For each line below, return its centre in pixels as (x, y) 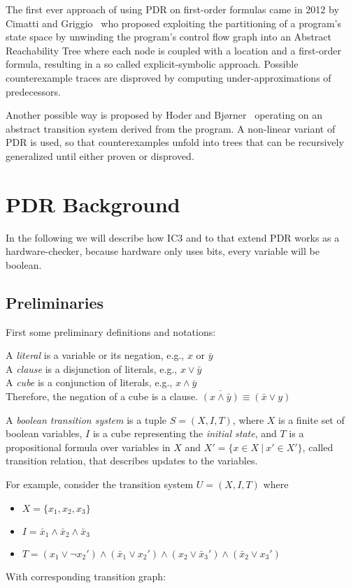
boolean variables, (44, 433)
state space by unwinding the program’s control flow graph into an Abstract (169, 37)
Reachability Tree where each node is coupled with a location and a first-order (174, 50)
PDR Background (93, 204)
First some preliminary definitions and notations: (111, 331)
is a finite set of (311, 419)
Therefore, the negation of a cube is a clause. (102, 396)
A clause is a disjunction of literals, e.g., (92, 368)
